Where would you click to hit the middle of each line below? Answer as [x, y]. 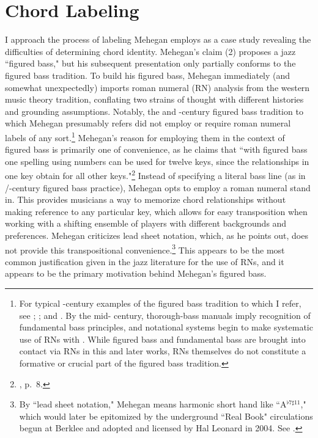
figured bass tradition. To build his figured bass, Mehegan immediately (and [148, 75]
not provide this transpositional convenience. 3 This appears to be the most [145, 249]
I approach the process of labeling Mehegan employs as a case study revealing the [158, 39]
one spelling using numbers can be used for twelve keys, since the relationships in [157, 161]
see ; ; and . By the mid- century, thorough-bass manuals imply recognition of [165, 315]
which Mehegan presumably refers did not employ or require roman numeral [148, 123]
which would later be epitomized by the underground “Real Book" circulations [166, 416]
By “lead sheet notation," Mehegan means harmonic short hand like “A [153, 404]
